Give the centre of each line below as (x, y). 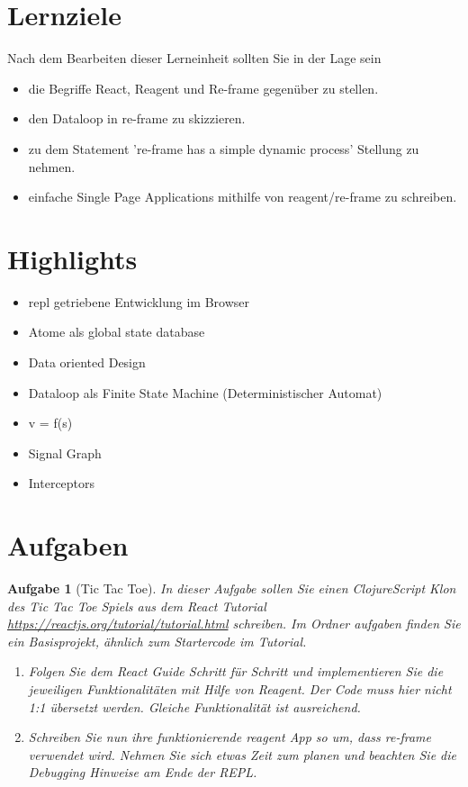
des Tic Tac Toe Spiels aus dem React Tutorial (137, 606)
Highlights (72, 258)
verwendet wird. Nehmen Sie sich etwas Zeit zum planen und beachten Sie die (242, 754)
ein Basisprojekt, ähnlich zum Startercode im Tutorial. (157, 641)
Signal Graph (65, 452)
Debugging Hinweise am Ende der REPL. (143, 772)
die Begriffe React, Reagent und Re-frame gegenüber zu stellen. (203, 88)
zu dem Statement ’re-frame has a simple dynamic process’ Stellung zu (224, 148)
